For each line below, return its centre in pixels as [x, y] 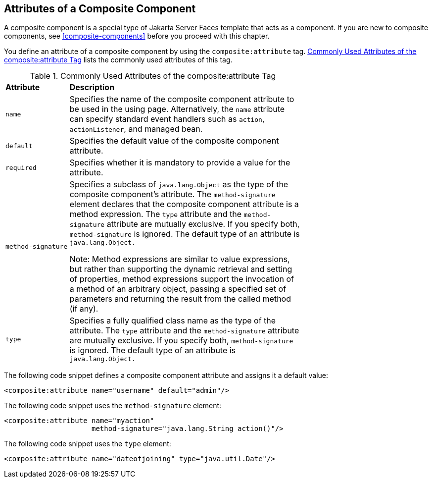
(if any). [84, 309]
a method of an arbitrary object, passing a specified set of [178, 289]
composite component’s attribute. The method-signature [172, 194]
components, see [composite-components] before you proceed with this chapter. [137, 36]
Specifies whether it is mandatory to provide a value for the [180, 163]
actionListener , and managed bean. [136, 129]
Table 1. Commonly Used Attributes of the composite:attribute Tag [153, 76]
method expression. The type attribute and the [156, 214]
